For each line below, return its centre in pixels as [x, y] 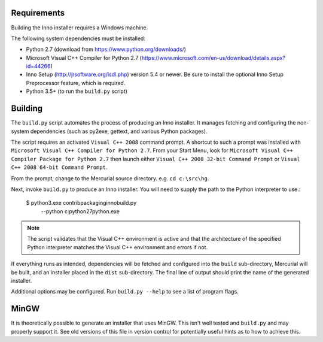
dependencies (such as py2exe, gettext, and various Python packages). [119, 131]
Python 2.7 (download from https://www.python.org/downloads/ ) [106, 49]
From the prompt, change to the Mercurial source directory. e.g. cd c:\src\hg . [110, 178]
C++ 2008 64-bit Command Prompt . [59, 167]
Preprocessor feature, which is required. [76, 83]
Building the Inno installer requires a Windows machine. [80, 28]
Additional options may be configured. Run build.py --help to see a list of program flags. [125, 292]
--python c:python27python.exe [80, 211]
